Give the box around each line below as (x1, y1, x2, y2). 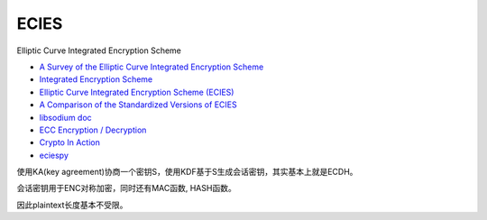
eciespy (39, 150, 69, 160)
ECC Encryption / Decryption (39, 124, 147, 135)
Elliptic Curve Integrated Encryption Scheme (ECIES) (39, 87, 234, 97)
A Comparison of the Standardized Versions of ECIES (39, 99, 238, 110)
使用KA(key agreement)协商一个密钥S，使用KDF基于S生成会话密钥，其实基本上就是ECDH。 (16, 167, 358, 178)
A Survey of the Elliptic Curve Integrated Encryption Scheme (39, 61, 264, 72)
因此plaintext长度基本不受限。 (16, 199, 128, 210)
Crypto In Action (39, 137, 101, 148)
